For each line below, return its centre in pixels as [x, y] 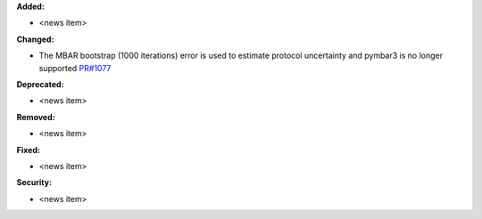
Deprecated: [40, 84]
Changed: [35, 39]
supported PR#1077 [75, 68]
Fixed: [28, 150]
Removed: [36, 117]
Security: [34, 182]
